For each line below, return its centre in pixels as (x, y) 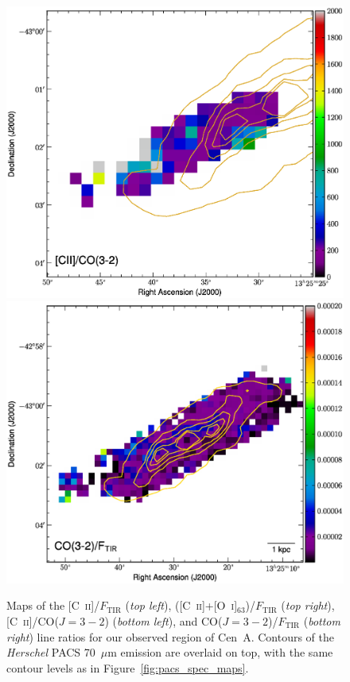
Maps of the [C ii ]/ (53, 605)
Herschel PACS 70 (51, 652)
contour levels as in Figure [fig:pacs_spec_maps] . (128, 667)
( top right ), (308, 605)
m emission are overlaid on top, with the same (220, 652)
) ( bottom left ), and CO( (163, 621)
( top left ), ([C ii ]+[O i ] (181, 605)
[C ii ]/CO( (33, 621)
